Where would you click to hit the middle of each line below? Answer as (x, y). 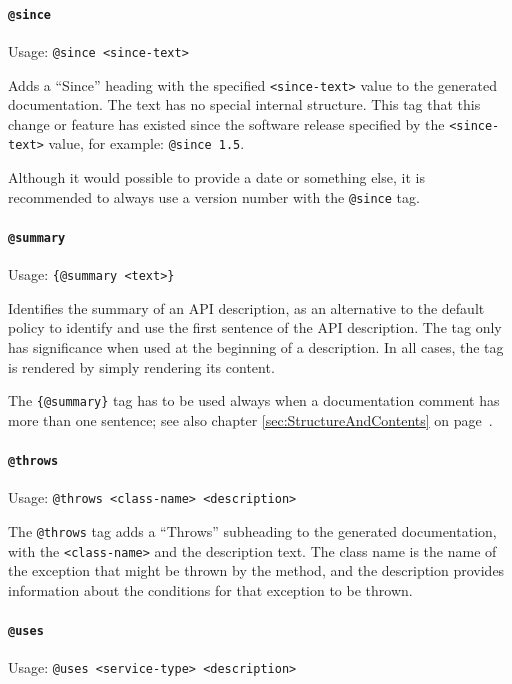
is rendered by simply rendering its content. (141, 366)
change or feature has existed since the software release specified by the (226, 123)
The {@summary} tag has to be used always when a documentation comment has (254, 400)
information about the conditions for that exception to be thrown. (210, 589)
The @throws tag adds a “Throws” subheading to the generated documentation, (252, 530)
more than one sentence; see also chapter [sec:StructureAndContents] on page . (250, 419)
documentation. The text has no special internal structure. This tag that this (244, 104)
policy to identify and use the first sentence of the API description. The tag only (255, 327)
